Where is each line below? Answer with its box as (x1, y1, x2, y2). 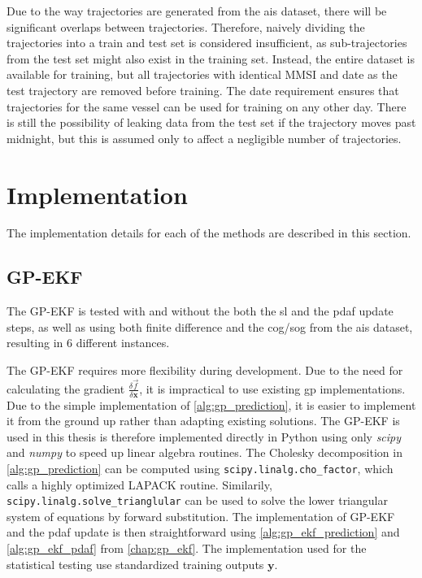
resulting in (7, 334, 63, 351)
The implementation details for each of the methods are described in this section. (7, 224, 411, 241)
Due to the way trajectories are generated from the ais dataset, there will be (7, 2, 387, 19)
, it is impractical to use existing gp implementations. (139, 380, 406, 397)
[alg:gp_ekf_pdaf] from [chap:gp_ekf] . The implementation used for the (7, 540, 367, 557)
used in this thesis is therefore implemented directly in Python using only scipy (7, 428, 402, 445)
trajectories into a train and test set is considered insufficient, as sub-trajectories (7, 34, 407, 51)
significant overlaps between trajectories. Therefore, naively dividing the (7, 18, 365, 35)
